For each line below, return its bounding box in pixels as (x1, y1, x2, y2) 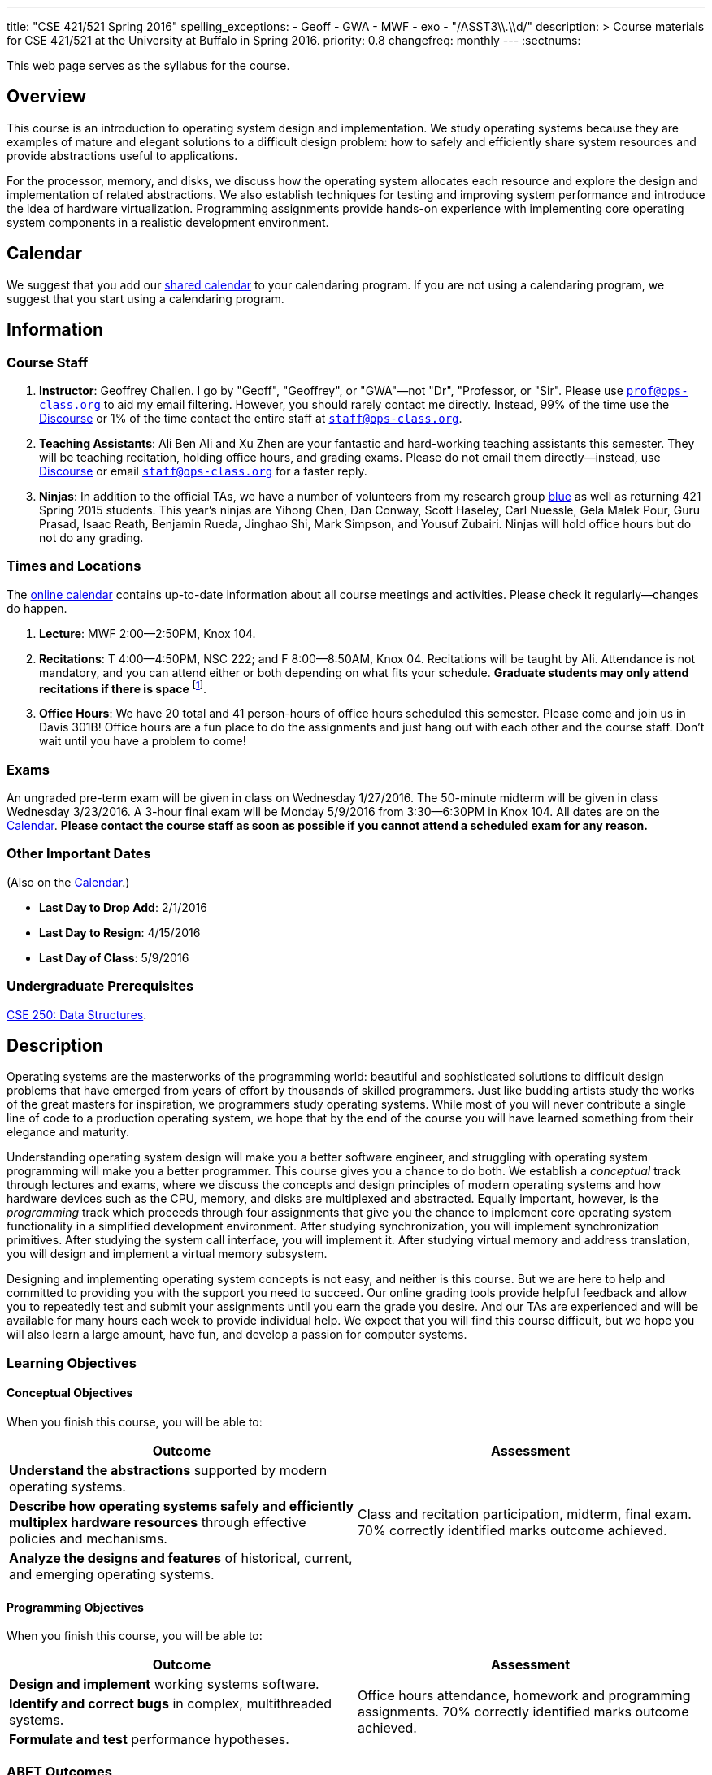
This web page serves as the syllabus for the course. (7, 59, 290, 72)
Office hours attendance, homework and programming (358, 1687, 691, 1704)
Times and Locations (7, 558, 141, 575)
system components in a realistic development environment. (7, 215, 329, 229)
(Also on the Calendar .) (7, 874, 130, 889)
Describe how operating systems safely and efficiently (9, 1498, 354, 1514)
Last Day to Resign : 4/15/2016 (39, 925, 201, 940)
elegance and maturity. (7, 1125, 130, 1139)
